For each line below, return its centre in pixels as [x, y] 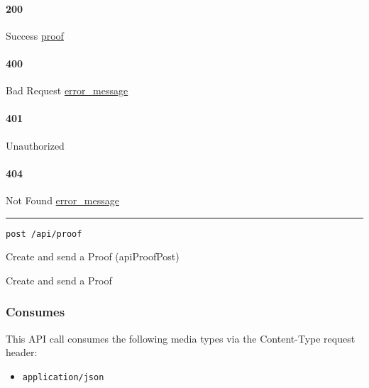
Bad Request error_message [67, 90]
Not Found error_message [62, 200]
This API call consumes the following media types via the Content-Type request [181, 338]
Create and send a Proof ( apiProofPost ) [93, 256]
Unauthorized [35, 145]
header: [22, 352]
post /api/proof [44, 234]
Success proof [35, 35]
